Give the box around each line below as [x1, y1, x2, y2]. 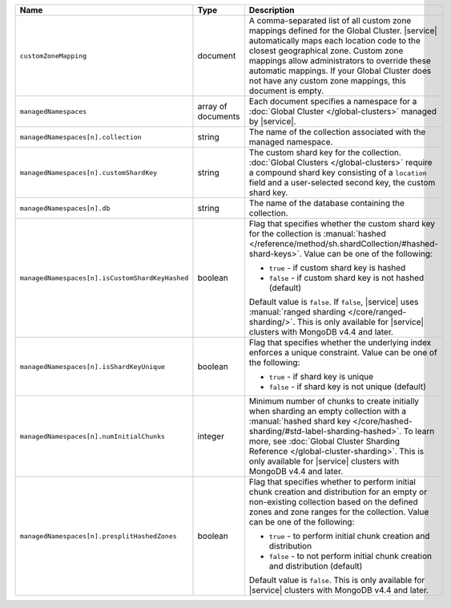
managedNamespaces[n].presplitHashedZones [19, 532, 177, 541]
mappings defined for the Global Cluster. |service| [248, 25, 438, 36]
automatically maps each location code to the [248, 35, 421, 46]
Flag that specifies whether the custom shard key [248, 218, 436, 229]
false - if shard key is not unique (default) [268, 381, 426, 392]
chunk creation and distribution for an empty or [248, 486, 428, 497]
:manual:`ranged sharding [248, 306, 346, 317]
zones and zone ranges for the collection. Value [248, 506, 429, 517]
